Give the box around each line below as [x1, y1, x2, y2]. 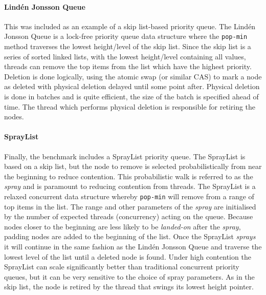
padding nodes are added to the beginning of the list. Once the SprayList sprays [4, 231, 256, 242]
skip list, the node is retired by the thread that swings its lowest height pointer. [4, 281, 254, 292]
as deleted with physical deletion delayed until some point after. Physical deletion [4, 81, 260, 92]
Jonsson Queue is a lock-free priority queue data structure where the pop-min [4, 31, 248, 41]
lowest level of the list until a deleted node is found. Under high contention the [4, 251, 251, 262]
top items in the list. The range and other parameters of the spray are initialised [4, 201, 256, 212]
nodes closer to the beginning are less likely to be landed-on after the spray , [4, 221, 241, 231]
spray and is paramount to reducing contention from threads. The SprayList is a [4, 181, 256, 192]
